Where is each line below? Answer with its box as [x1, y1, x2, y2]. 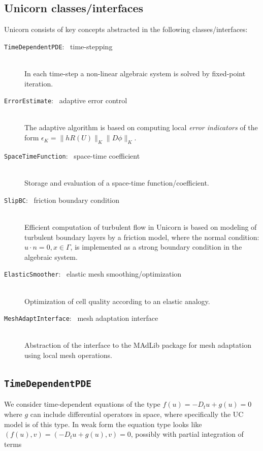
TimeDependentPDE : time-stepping [4, 41, 113, 51]
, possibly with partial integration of [130, 429, 244, 439]
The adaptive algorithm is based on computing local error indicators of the [24, 122, 258, 133]
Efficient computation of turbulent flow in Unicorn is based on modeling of [24, 221, 257, 232]
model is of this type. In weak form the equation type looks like [4, 418, 202, 429]
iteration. [24, 78, 53, 88]
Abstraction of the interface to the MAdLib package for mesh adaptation [24, 340, 251, 350]
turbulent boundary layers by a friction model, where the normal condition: [24, 231, 259, 242]
